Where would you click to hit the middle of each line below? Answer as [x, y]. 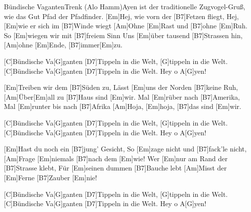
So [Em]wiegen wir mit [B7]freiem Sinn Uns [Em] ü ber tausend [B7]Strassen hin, [123, 35]
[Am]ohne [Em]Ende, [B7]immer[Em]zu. [63, 45]
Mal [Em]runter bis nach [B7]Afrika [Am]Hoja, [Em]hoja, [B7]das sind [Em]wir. [123, 106]
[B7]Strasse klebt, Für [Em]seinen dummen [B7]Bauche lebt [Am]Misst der [115, 168]
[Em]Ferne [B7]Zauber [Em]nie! [51, 177]
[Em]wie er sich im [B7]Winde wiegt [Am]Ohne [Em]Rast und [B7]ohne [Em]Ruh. [126, 26]
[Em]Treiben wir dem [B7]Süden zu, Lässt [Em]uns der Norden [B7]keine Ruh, [121, 87]
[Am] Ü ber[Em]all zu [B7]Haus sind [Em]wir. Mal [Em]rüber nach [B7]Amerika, [122, 96]
